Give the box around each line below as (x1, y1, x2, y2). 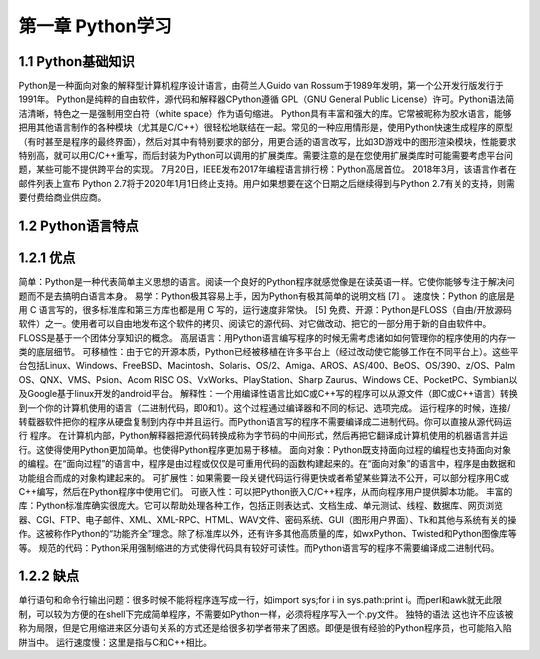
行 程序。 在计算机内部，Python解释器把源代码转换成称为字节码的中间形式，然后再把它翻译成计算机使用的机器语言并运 (18, 430, 509, 442)
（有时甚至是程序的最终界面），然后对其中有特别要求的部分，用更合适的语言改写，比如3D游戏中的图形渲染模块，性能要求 (18, 135, 517, 147)
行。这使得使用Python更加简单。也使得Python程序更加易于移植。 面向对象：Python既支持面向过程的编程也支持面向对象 (18, 443, 512, 455)
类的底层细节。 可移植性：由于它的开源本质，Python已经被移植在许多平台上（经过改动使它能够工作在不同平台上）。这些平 (18, 346, 519, 358)
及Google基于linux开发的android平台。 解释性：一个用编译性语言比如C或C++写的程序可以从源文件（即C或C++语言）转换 (18, 388, 519, 400)
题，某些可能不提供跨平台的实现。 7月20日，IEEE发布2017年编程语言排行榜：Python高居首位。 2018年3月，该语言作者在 (18, 163, 517, 175)
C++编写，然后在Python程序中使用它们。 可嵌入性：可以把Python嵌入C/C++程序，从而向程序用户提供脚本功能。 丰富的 (18, 485, 513, 497)
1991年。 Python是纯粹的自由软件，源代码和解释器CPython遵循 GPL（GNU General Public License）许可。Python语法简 (18, 93, 515, 105)
